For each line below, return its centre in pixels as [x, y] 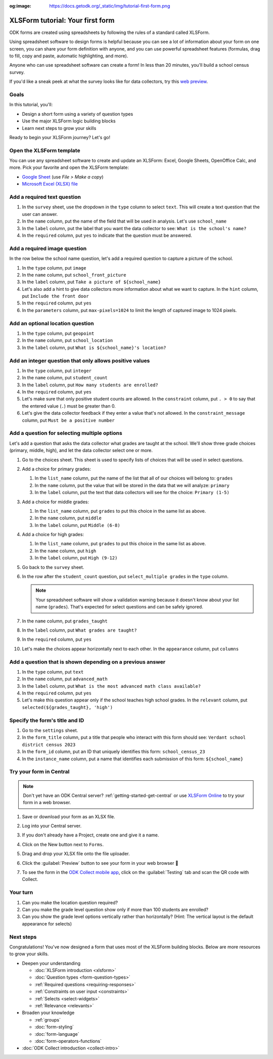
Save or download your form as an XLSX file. [69, 816]
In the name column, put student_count [65, 378]
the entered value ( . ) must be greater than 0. [69, 406]
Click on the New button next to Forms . [63, 844]
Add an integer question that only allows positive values [80, 361]
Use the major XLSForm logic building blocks [69, 121]
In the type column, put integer [57, 370]
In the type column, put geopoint [58, 333]
